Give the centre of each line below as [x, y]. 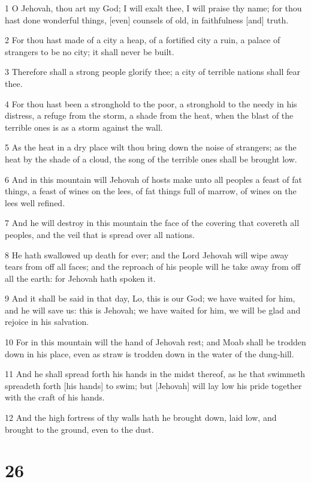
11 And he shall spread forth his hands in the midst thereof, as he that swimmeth [155, 374]
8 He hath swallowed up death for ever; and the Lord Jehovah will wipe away [147, 254]
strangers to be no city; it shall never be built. [90, 51]
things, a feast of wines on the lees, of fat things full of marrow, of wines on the [151, 191]
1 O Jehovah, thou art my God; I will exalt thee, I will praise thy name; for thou [153, 8]
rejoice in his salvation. [47, 322]
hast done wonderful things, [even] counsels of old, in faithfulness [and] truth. [147, 19]
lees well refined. [35, 202]
